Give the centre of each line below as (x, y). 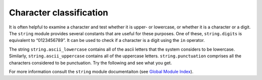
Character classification (59, 13)
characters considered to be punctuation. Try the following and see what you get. (90, 63)
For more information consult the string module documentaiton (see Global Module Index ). (101, 71)
